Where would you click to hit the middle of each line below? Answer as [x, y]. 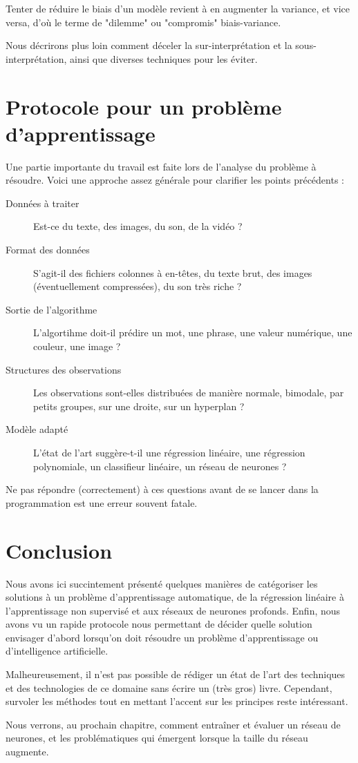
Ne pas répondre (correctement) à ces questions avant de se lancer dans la [162, 489]
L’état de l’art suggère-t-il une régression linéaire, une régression [169, 452]
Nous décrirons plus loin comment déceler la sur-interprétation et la [149, 45]
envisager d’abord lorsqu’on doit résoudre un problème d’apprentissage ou [162, 637]
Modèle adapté [37, 429]
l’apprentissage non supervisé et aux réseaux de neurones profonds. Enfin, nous [173, 610]
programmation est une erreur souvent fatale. [102, 502]
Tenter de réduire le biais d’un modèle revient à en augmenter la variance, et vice [178, 8]
